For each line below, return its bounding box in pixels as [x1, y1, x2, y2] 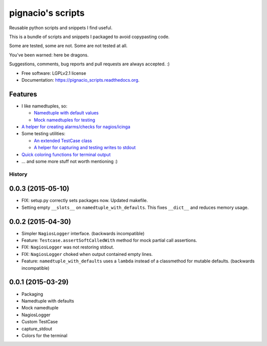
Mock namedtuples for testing [34, 117, 95, 123]
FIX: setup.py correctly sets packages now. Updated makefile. [21, 198, 148, 203]
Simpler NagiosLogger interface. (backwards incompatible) [21, 230, 145, 236]
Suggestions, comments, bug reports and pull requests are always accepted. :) [9, 61, 170, 67]
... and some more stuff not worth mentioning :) [21, 158, 118, 164]
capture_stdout [21, 326, 52, 332]
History [9, 171, 28, 178]
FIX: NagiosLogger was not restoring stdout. [21, 244, 115, 250]
